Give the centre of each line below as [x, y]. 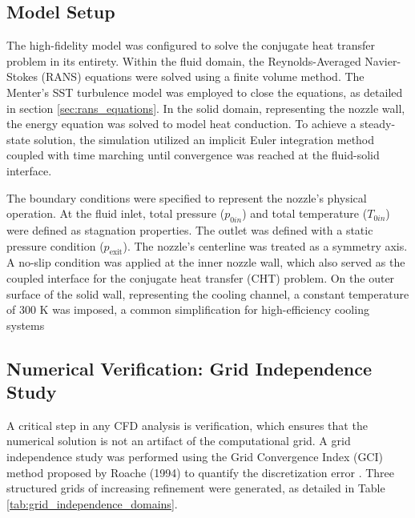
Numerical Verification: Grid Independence [189, 368]
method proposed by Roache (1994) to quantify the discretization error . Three [200, 472]
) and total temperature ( [305, 213]
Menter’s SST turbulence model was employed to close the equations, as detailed [205, 92]
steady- [378, 124]
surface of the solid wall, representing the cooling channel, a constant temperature [208, 293]
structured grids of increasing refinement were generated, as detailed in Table [196, 488]
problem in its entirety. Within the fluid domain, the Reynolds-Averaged [184, 60]
